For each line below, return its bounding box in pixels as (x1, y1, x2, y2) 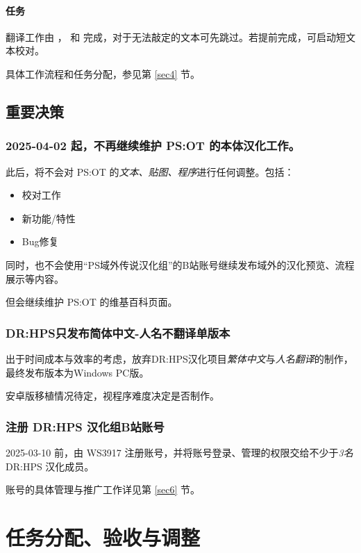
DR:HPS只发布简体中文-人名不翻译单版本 (6, 324, 230, 341)
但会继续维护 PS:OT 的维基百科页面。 (6, 295, 178, 309)
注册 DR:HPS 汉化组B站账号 (6, 418, 165, 435)
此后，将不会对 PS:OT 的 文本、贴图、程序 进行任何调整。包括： (6, 164, 294, 179)
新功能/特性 (22, 211, 76, 225)
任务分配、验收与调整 (6, 522, 201, 551)
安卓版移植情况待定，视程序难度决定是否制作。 (6, 388, 219, 403)
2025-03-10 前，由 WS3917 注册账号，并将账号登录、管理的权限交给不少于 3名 (6, 445, 353, 459)
